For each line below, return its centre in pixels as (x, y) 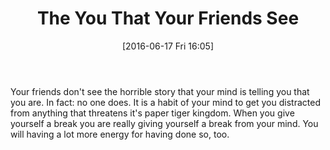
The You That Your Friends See (168, 18)
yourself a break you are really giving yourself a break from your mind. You (164, 123)
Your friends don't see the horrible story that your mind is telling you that (160, 91)
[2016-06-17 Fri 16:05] (168, 46)
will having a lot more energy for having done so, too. (120, 134)
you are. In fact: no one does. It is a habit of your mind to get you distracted (165, 102)
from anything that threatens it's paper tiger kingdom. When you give (152, 113)
